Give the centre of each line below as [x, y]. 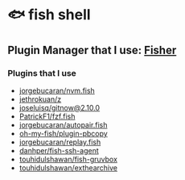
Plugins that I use [42, 73]
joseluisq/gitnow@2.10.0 [60, 107]
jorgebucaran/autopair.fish [63, 124]
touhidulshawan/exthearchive [68, 167]
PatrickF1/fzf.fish [47, 116]
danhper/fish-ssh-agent [59, 150]
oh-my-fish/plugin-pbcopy [63, 133]
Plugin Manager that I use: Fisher [92, 50]
